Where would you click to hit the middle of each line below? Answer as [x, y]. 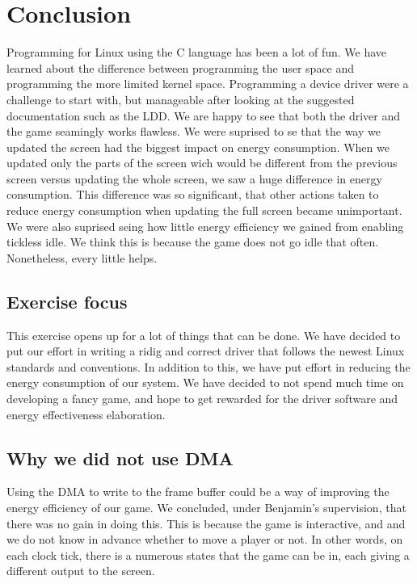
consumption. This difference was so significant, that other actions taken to [193, 194]
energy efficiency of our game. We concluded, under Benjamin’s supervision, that [206, 507]
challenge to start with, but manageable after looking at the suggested [181, 99]
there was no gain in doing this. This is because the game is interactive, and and [206, 523]
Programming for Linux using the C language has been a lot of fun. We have [197, 52]
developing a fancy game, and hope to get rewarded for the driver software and [202, 399]
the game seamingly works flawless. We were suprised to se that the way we [194, 131]
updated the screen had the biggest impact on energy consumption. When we [198, 147]
